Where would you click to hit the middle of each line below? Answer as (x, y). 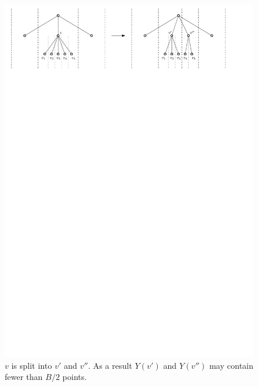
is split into (32, 365)
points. (74, 377)
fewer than (24, 377)
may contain (231, 365)
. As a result (110, 365)
